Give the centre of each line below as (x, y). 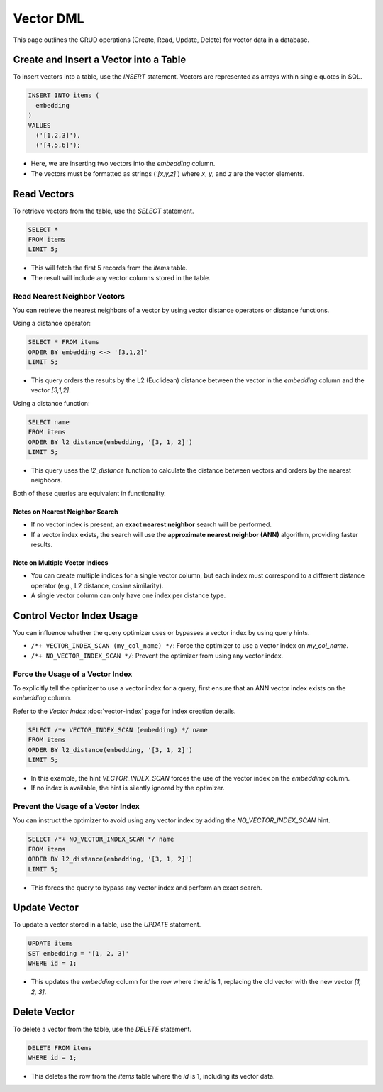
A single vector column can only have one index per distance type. (128, 595)
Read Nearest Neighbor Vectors (69, 296)
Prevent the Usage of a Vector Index (76, 807)
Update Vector (46, 908)
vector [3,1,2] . (51, 390)
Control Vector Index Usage (76, 616)
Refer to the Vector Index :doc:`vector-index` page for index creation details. (124, 711)
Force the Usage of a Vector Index (73, 674)
